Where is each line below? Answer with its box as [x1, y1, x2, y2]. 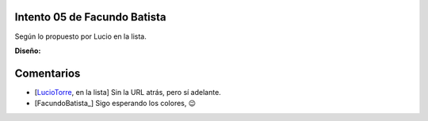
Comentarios [14, 66, 81, 80]
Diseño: [14, 46, 41, 55]
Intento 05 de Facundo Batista [14, 10, 166, 24]
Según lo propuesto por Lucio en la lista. [14, 32, 147, 41]
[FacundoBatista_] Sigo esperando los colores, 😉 [34, 99, 197, 108]
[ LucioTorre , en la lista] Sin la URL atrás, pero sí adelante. [34, 87, 221, 96]
